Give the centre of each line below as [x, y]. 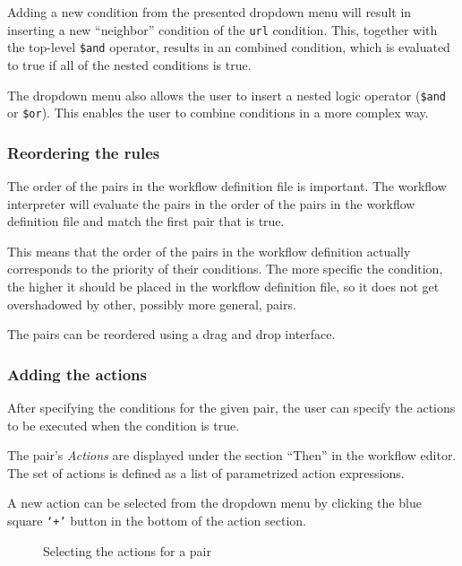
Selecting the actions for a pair [127, 550]
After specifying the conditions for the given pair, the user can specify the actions [231, 407]
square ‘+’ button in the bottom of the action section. [157, 520]
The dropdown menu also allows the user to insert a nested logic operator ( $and [227, 95]
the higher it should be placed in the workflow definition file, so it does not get [223, 286]
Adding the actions [77, 374]
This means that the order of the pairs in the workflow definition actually [209, 251]
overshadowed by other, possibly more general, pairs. [152, 304]
